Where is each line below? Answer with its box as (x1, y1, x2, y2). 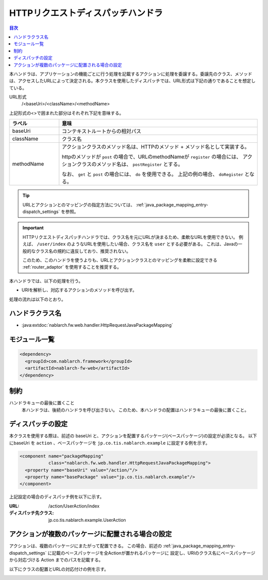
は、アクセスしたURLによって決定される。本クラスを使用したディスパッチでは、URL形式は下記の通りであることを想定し (9, 78, 256, 84)
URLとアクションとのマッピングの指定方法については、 (22, 201, 135, 207)
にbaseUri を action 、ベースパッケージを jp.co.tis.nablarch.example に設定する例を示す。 (9, 440, 210, 446)
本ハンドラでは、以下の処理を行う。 (9, 278, 83, 284)
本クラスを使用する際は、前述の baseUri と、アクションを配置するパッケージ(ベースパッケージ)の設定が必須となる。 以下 (9, 433, 258, 439)
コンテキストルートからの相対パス (62, 128, 141, 135)
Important (22, 225, 44, 231)
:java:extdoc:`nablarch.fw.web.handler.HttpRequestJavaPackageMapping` (21, 322, 173, 328)
